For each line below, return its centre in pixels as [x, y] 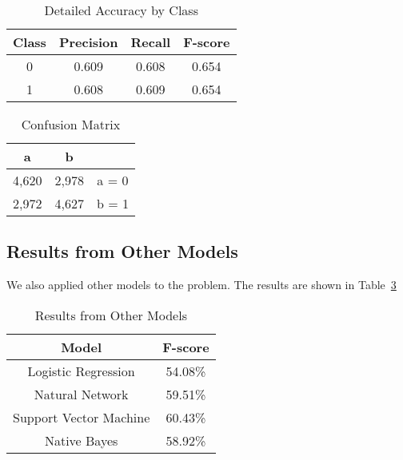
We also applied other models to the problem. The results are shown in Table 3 [201, 285]
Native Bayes [81, 440]
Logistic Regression [81, 371]
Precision [88, 42]
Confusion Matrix [71, 124]
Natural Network [81, 394]
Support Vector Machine [82, 417]
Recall [151, 42]
